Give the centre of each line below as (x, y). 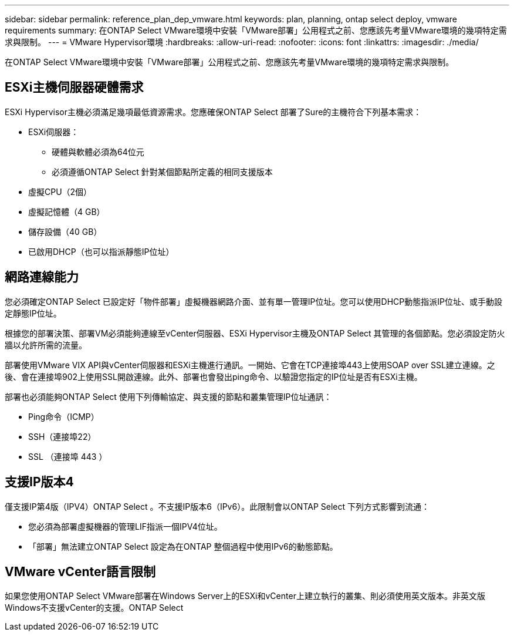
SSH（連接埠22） (62, 436)
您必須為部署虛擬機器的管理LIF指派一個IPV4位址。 (125, 526)
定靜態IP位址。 (33, 313)
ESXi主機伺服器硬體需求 (74, 88)
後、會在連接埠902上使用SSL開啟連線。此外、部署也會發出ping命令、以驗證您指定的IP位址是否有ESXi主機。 (214, 376)
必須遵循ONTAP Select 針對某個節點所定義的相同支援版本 (162, 171)
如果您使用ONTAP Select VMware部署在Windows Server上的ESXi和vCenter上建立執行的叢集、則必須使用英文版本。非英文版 (245, 596)
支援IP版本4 (39, 482)
